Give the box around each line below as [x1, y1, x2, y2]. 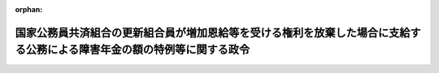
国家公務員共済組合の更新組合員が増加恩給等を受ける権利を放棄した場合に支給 [15, 25, 411, 40]
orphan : [15, 5, 43, 14]
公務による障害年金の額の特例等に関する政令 [25, 43, 250, 57]
